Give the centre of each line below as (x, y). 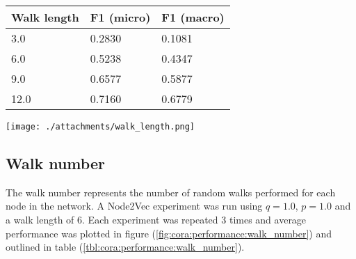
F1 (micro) (120, 17)
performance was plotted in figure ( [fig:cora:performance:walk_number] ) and (169, 233)
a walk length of (40, 220)
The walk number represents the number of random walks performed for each (171, 192)
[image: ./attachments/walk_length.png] (100, 127)
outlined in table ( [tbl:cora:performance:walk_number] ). (125, 247)
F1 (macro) (193, 17)
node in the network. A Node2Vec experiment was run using (134, 206)
